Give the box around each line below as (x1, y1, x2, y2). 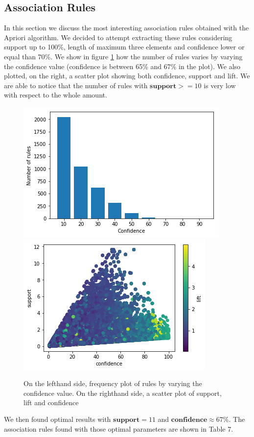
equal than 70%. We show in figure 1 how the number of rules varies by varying (4, 51, 243, 61)
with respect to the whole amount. (4, 90, 107, 100)
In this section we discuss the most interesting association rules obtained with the (4, 23, 249, 33)
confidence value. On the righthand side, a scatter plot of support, (23, 388, 222, 398)
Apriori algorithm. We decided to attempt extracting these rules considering (4, 32, 232, 42)
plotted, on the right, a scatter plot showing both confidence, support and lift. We (4, 71, 250, 81)
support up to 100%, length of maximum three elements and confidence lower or (4, 42, 245, 52)
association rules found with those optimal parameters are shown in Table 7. (4, 423, 233, 434)
